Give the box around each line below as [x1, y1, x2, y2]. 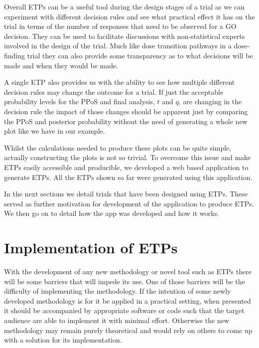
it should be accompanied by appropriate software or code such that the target [4, 305, 245, 316]
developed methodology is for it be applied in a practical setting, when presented [4, 295, 251, 306]
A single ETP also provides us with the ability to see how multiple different [4, 77, 235, 87]
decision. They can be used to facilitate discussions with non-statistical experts [4, 30, 245, 41]
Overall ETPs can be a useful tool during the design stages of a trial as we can [4, 1, 245, 11]
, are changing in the [178, 96, 242, 107]
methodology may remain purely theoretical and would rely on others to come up [4, 325, 253, 335]
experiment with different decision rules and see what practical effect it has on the [4, 11, 255, 21]
